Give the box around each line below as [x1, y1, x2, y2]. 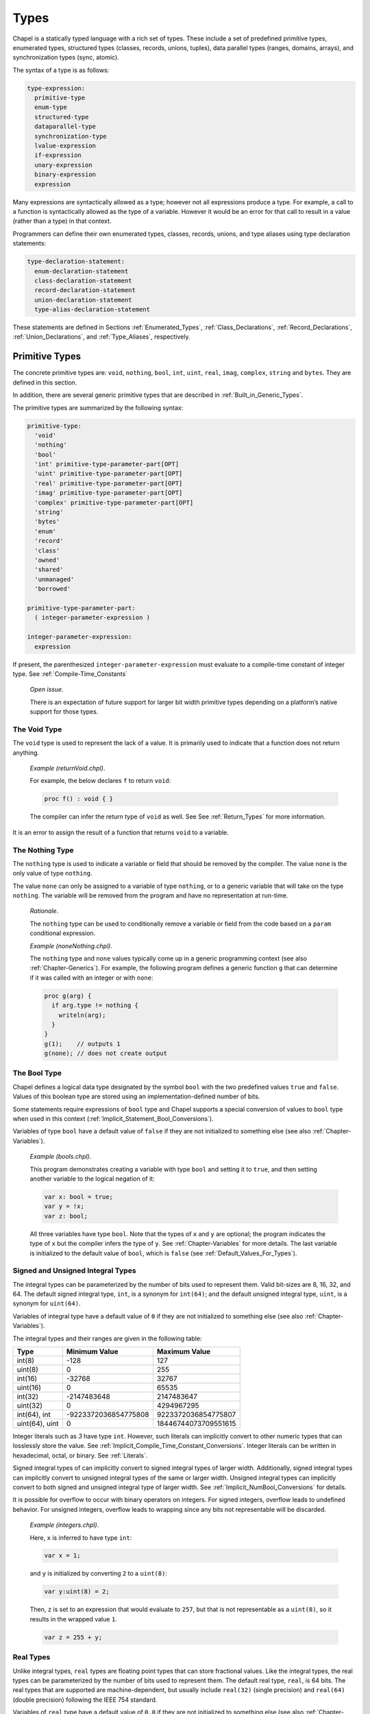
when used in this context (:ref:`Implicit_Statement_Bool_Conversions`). [12, 1115, 214, 1123]
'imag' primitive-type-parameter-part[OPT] [34, 489, 183, 497]
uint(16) [16, 1382, 41, 1392]
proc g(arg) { [44, 991, 92, 1000]
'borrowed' [34, 585, 71, 593]
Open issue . [29, 686, 64, 694]
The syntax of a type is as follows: [12, 66, 110, 74]
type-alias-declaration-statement [34, 306, 151, 313]
